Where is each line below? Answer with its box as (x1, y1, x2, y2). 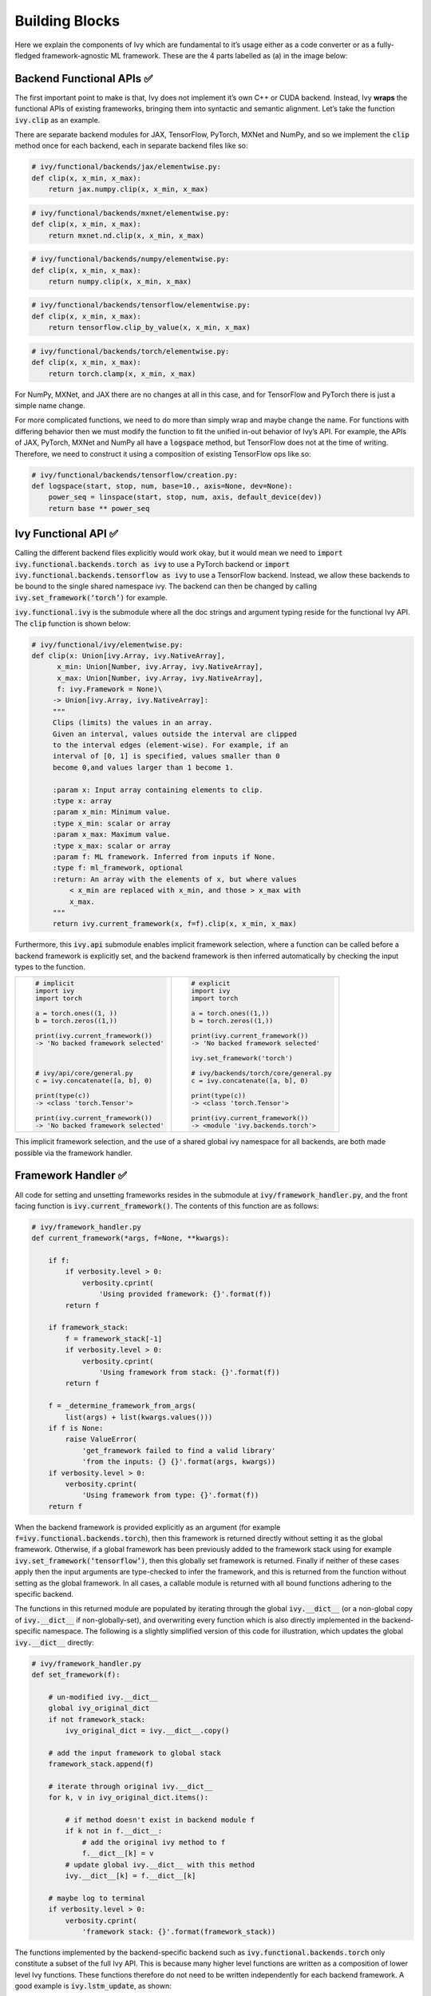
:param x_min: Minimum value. (52, 807, 171, 817)
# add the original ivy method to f (81, 1837, 226, 1847)
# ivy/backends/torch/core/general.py (191, 1069, 332, 1078)
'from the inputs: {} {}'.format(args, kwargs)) (81, 1457, 276, 1467)
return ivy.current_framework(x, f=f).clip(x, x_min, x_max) (52, 919, 297, 929)
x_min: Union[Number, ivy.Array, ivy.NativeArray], (57, 663, 263, 671)
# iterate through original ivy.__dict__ (48, 1781, 213, 1791)
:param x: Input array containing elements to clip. (52, 785, 263, 794)
